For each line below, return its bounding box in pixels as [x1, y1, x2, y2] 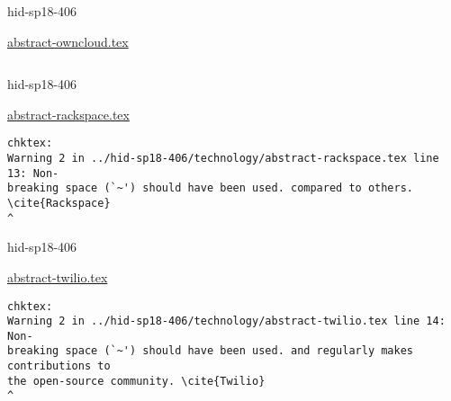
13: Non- [7, 166, 59, 180]
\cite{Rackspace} [7, 197, 111, 209]
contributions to [7, 360, 111, 373]
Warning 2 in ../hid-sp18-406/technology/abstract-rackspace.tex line [7, 152, 439, 165]
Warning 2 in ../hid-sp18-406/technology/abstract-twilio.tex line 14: [7, 315, 446, 328]
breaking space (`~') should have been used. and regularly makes [7, 344, 414, 358]
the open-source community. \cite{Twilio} [7, 374, 266, 388]
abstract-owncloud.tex [7, 31, 129, 50]
